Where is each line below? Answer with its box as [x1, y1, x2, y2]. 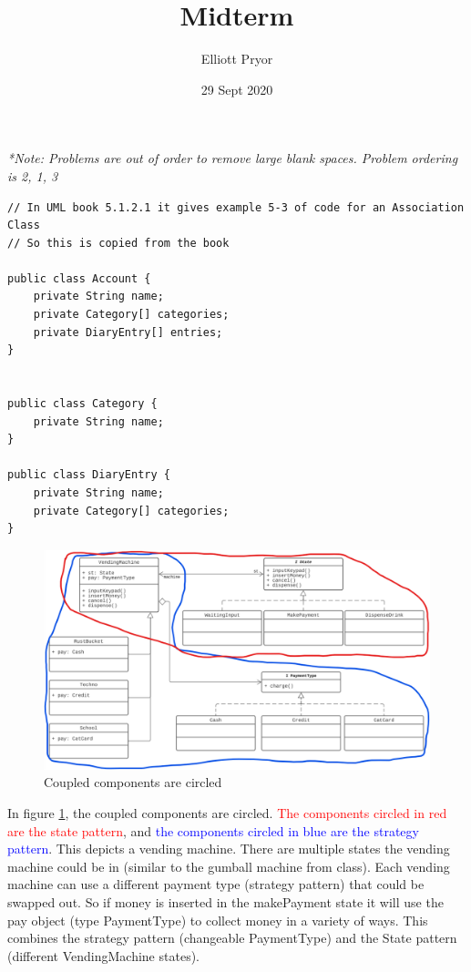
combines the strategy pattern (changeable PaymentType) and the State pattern [7, 928, 457, 947]
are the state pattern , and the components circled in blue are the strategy [7, 821, 419, 840]
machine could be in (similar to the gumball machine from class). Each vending [7, 856, 450, 875]
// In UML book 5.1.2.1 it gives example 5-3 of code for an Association [7, 200, 465, 214]
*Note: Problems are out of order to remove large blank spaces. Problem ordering [7, 148, 458, 168]
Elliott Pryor [200, 49, 273, 68]
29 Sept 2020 [200, 79, 273, 98]
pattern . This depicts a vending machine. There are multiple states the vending [7, 839, 450, 858]
